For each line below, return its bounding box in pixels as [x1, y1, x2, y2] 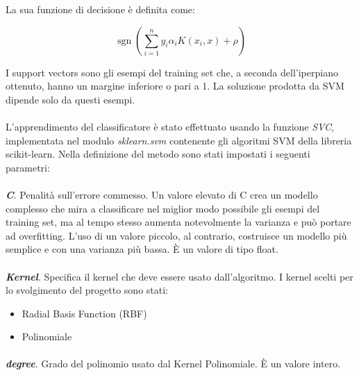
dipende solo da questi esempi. [6, 92, 135, 106]
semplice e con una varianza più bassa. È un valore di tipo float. [6, 242, 278, 256]
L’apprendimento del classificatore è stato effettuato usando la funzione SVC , [6, 119, 334, 133]
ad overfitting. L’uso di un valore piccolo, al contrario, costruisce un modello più [6, 228, 347, 242]
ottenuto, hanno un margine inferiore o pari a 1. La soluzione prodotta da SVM [6, 78, 344, 93]
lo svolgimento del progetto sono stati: [6, 283, 168, 297]
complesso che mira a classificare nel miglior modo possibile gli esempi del [6, 201, 320, 215]
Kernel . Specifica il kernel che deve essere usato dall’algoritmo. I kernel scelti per [6, 269, 353, 283]
